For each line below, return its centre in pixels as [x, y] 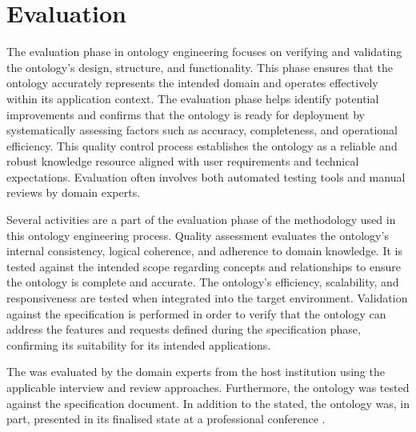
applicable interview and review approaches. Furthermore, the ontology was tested [208, 387]
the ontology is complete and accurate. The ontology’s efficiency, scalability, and [203, 282]
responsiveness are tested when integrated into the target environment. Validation [207, 298]
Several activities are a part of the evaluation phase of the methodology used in [201, 220]
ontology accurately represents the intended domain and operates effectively [192, 83]
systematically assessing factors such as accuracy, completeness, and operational [202, 130]
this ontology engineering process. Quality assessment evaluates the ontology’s [198, 235]
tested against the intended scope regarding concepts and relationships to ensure [204, 266]
